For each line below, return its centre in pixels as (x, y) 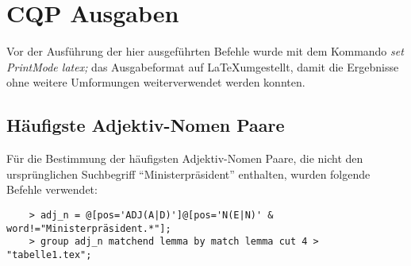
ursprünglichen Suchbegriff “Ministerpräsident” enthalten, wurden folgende (188, 173)
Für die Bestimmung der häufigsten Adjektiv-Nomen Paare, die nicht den (185, 158)
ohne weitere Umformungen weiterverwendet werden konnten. (156, 82)
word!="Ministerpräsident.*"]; (89, 228)
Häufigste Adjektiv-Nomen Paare (146, 125)
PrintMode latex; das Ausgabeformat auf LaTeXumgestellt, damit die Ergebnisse (203, 66)
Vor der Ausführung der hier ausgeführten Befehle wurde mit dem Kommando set (205, 51)
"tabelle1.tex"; (49, 254)
